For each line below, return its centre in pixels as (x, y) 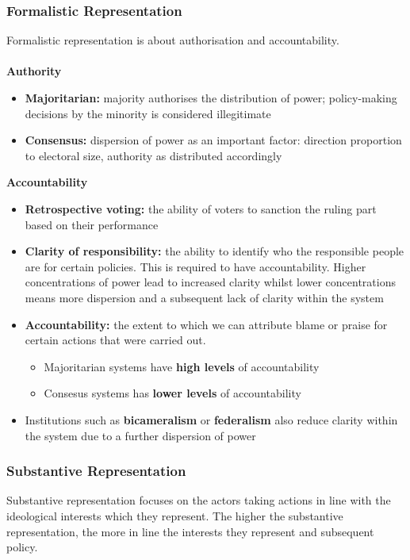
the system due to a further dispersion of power (140, 435)
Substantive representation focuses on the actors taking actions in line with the (199, 500)
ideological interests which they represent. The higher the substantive (175, 515)
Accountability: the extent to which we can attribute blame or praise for (206, 324)
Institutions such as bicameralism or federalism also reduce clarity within (211, 419)
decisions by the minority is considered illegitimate (148, 113)
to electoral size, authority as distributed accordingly (153, 155)
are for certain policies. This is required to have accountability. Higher (195, 266)
